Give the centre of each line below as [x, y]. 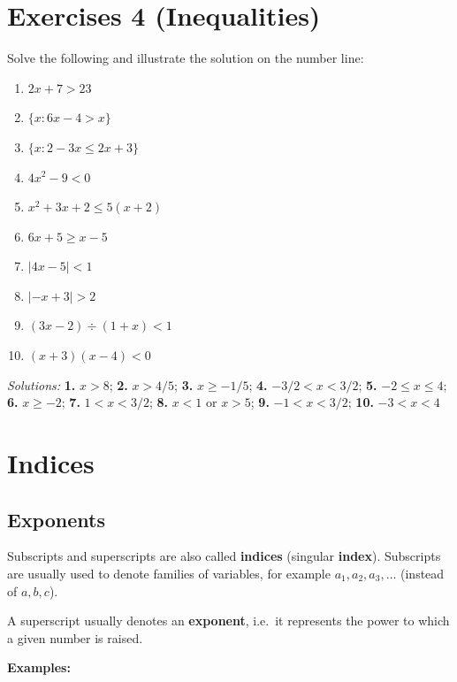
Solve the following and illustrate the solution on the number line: [186, 58]
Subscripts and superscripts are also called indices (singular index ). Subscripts [224, 556]
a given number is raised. [75, 637]
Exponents [56, 519]
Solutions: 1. [42, 384]
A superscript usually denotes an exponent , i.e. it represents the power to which [228, 621]
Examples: [39, 667]
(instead [423, 574]
